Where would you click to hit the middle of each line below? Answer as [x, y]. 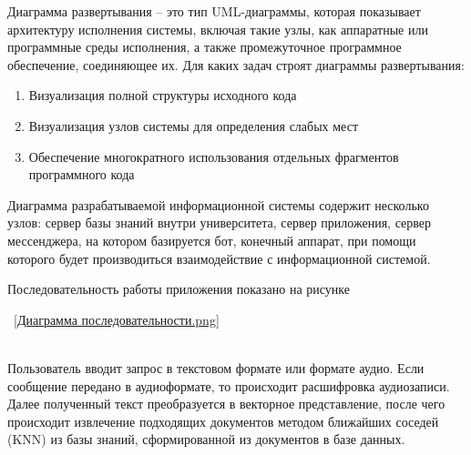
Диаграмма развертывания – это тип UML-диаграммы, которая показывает [214, 11]
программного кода [82, 174]
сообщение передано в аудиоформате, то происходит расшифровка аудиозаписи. [229, 385]
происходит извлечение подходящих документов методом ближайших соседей [223, 421]
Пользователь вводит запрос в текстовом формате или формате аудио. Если [216, 367]
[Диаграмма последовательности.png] [117, 319]
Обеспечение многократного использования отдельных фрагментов [214, 156]
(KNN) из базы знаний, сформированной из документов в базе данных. [206, 439]
